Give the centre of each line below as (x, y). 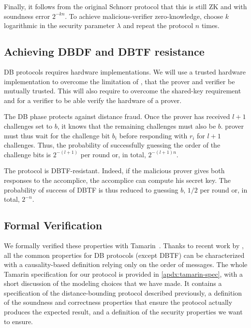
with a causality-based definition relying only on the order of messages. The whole (126, 264)
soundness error (27, 16)
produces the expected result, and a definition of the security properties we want (123, 312)
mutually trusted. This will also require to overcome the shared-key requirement (123, 91)
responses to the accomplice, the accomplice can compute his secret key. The (117, 180)
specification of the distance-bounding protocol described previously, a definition (123, 292)
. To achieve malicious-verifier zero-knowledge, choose (144, 16)
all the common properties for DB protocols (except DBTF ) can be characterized (124, 255)
